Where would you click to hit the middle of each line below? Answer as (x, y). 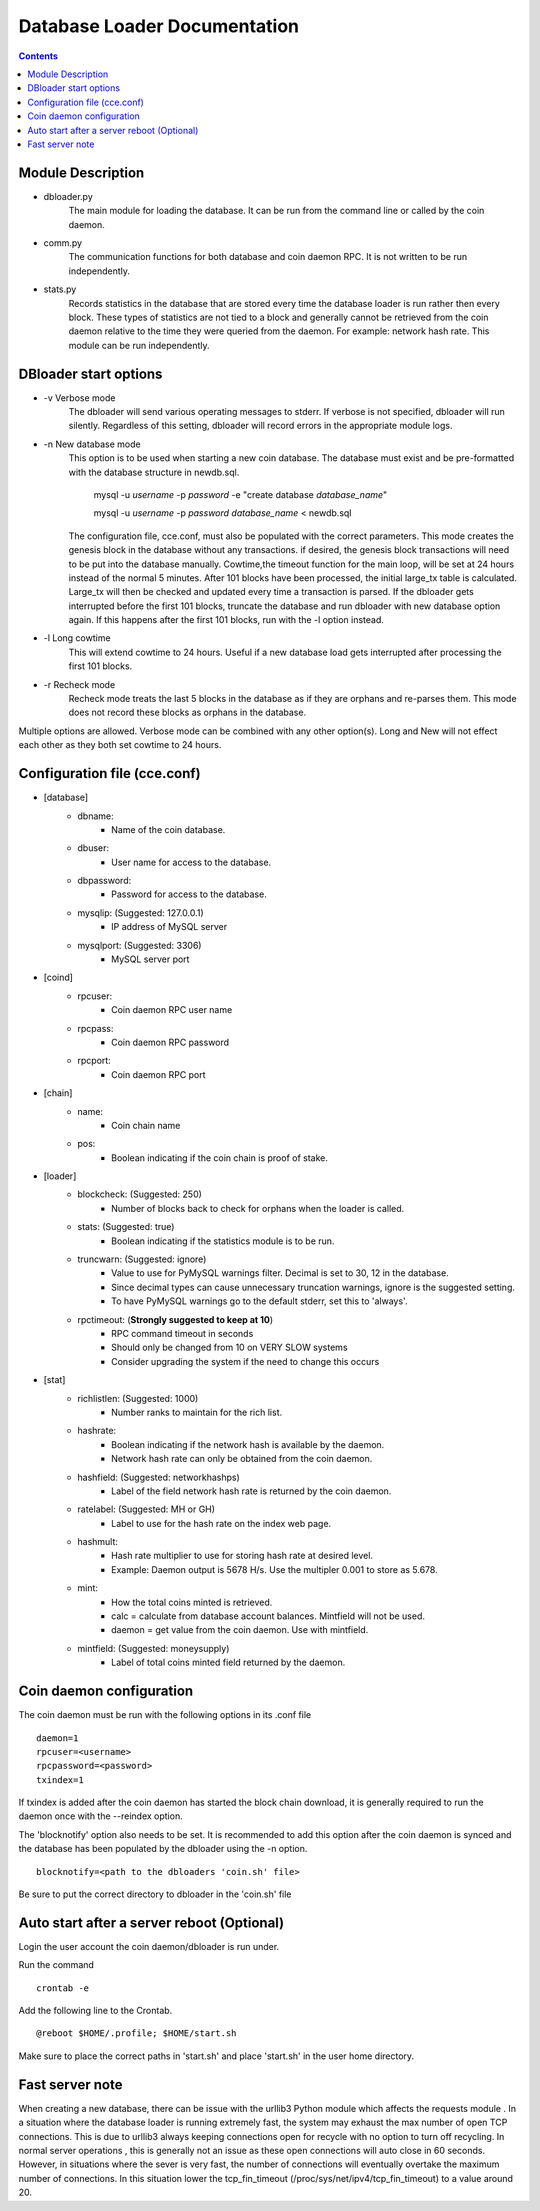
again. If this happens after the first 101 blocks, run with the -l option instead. (226, 620)
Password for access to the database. (189, 894)
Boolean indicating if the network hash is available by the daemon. (248, 1444)
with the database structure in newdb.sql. (154, 472)
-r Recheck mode (79, 684)
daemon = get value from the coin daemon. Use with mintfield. (240, 1630)
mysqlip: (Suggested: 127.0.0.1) (140, 912)
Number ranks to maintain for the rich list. (197, 1412)
